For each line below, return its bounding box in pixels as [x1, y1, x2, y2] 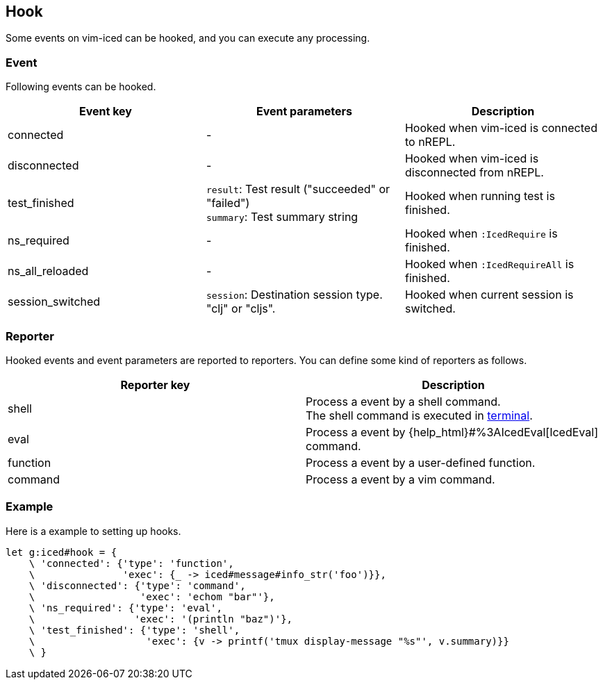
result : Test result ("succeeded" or [206, 182, 390, 197]
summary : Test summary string [206, 210, 358, 224]
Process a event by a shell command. [306, 394, 501, 408]
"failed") [206, 196, 250, 211]
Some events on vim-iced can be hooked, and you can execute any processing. [6, 32, 370, 44]
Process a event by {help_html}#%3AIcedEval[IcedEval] [306, 424, 598, 439]
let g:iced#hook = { [6, 546, 117, 558]
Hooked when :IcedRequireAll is [404, 257, 575, 272]
